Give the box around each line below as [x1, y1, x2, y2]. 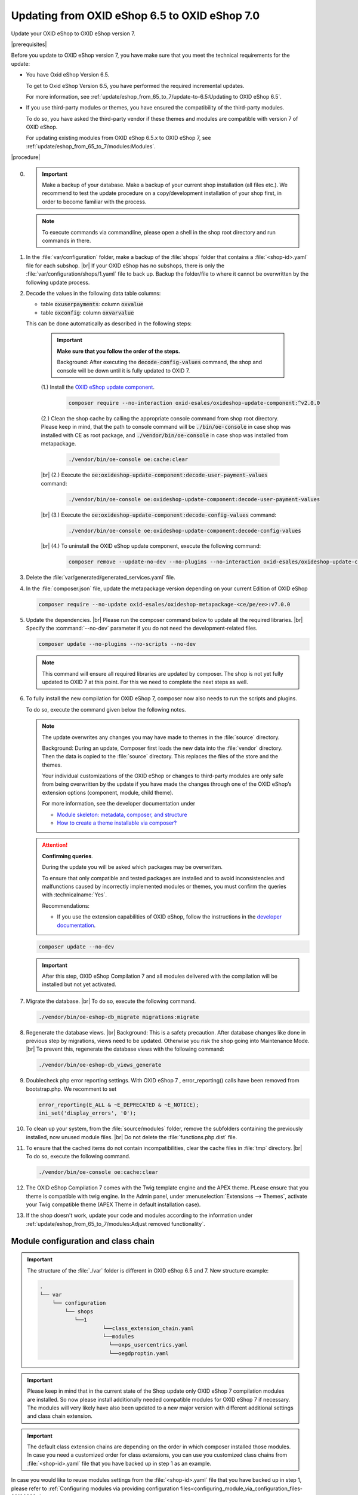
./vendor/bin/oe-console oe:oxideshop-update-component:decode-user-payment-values [68, 496, 320, 502]
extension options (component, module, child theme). [42, 789, 174, 796]
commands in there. [42, 237, 91, 244]
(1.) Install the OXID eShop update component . [41, 383, 155, 391]
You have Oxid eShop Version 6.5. [26, 71, 110, 78]
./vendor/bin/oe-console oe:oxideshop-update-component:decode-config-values [68, 527, 301, 534]
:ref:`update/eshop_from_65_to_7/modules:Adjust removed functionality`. [26, 1220, 205, 1227]
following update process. [26, 279, 90, 286]
